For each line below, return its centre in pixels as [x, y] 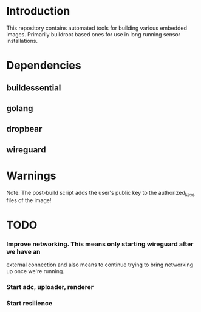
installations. [22, 41]
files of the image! [29, 200]
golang [20, 108]
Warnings [31, 176]
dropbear [24, 129]
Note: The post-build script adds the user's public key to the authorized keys [101, 193]
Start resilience [29, 303]
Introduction [38, 11]
